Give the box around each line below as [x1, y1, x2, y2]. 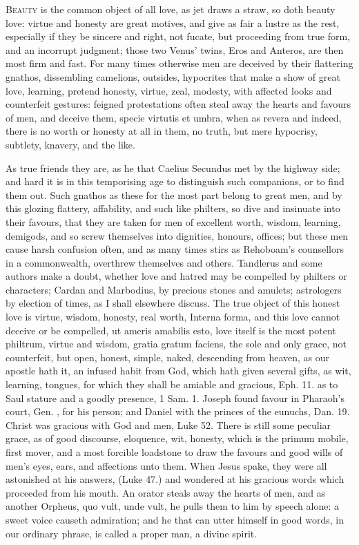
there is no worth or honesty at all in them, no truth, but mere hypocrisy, [6, 124, 318, 138]
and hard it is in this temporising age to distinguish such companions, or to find [6, 174, 345, 189]
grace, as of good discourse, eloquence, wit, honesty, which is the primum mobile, [6, 431, 349, 446]
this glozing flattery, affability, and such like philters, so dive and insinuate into [6, 201, 340, 216]
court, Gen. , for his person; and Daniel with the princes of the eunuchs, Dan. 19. [6, 404, 350, 419]
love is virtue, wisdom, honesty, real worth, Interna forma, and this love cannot [6, 309, 340, 324]
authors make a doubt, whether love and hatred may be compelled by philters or [6, 269, 347, 283]
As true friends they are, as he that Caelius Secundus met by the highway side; [6, 160, 340, 175]
